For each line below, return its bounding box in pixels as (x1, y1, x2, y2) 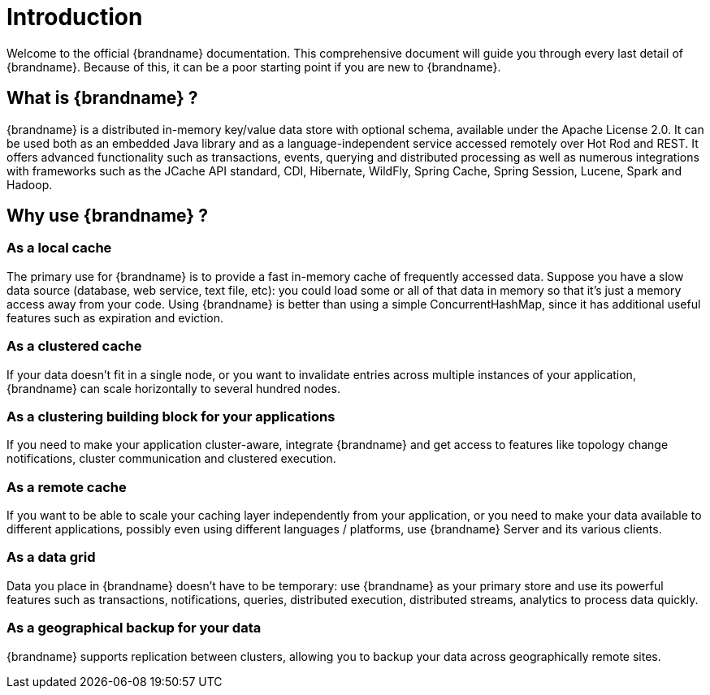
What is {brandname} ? (6, 88, 198, 109)
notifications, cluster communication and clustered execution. (6, 451, 336, 466)
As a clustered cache (6, 338, 142, 355)
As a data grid (6, 549, 96, 566)
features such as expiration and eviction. (6, 310, 224, 325)
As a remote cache (6, 478, 127, 495)
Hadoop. (6, 177, 53, 192)
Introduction (6, 3, 143, 31)
